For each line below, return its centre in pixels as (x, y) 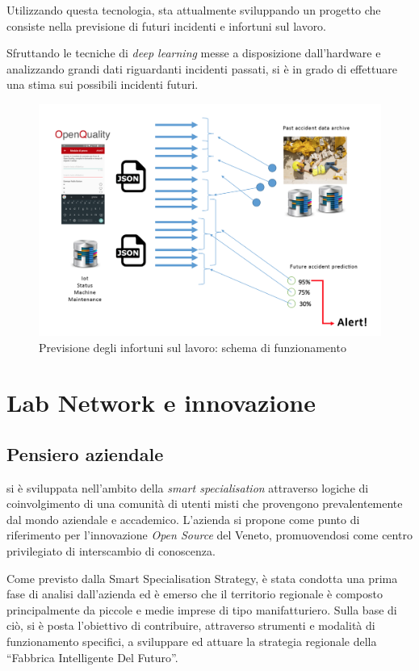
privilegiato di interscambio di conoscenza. (111, 551)
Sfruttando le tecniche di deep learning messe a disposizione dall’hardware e (194, 53)
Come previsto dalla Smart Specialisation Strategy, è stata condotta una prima (202, 578)
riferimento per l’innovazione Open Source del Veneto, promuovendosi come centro (209, 535)
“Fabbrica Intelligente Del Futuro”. (92, 657)
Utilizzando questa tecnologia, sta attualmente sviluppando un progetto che (194, 10)
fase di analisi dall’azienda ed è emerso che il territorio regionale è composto (195, 594)
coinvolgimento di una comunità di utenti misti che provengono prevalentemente (205, 503)
